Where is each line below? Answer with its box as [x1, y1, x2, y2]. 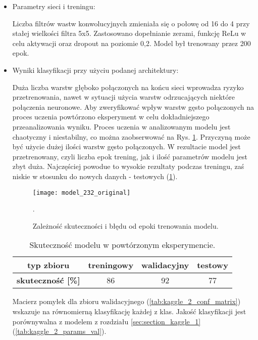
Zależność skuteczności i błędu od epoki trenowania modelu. [32, 220, 219, 231]
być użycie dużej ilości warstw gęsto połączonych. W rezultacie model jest [12, 141, 241, 152]
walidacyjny [141, 259, 189, 271]
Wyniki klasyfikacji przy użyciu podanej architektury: [12, 64, 179, 75]
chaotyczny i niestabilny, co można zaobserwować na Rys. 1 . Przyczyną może [12, 131, 250, 142]
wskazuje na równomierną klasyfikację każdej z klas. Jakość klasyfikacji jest [12, 306, 246, 316]
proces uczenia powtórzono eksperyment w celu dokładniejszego [12, 111, 210, 122]
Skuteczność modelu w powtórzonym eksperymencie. [29, 239, 216, 251]
